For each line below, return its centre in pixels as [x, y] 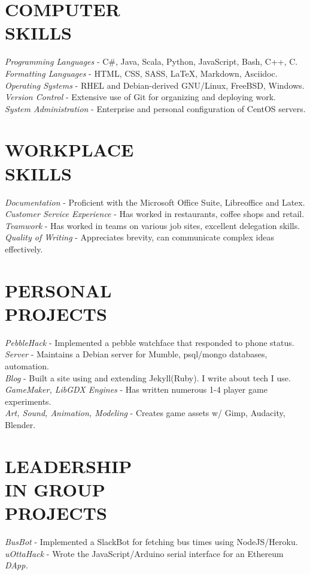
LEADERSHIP [69, 466]
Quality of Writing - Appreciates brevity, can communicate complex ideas [139, 237]
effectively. [24, 249]
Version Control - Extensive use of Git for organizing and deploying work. [140, 97]
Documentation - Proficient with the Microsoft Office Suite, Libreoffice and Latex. [155, 202]
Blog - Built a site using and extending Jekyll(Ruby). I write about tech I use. [148, 377]
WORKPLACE [69, 150]
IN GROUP [55, 489]
